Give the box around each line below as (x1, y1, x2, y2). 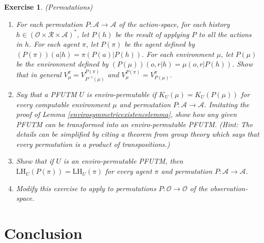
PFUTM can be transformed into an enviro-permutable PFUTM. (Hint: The (16, 118, 253, 129)
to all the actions (199, 28, 252, 39)
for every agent (105, 166, 152, 176)
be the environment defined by (16, 58, 109, 69)
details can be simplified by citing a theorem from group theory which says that (16, 129, 259, 139)
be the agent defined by (124, 39, 195, 49)
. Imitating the (204, 99, 249, 109)
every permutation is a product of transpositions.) (16, 138, 170, 149)
